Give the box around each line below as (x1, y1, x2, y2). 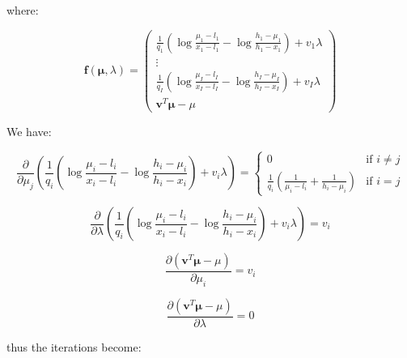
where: (6, 2, 39, 18)
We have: (6, 122, 52, 139)
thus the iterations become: (6, 338, 142, 355)
